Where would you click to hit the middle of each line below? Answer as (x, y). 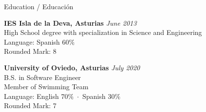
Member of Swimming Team (46, 87)
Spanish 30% (101, 96)
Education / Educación (39, 6)
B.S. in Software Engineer (42, 77)
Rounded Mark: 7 (30, 105)
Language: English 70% (39, 96)
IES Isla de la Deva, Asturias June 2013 (70, 23)
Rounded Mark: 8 (30, 51)
